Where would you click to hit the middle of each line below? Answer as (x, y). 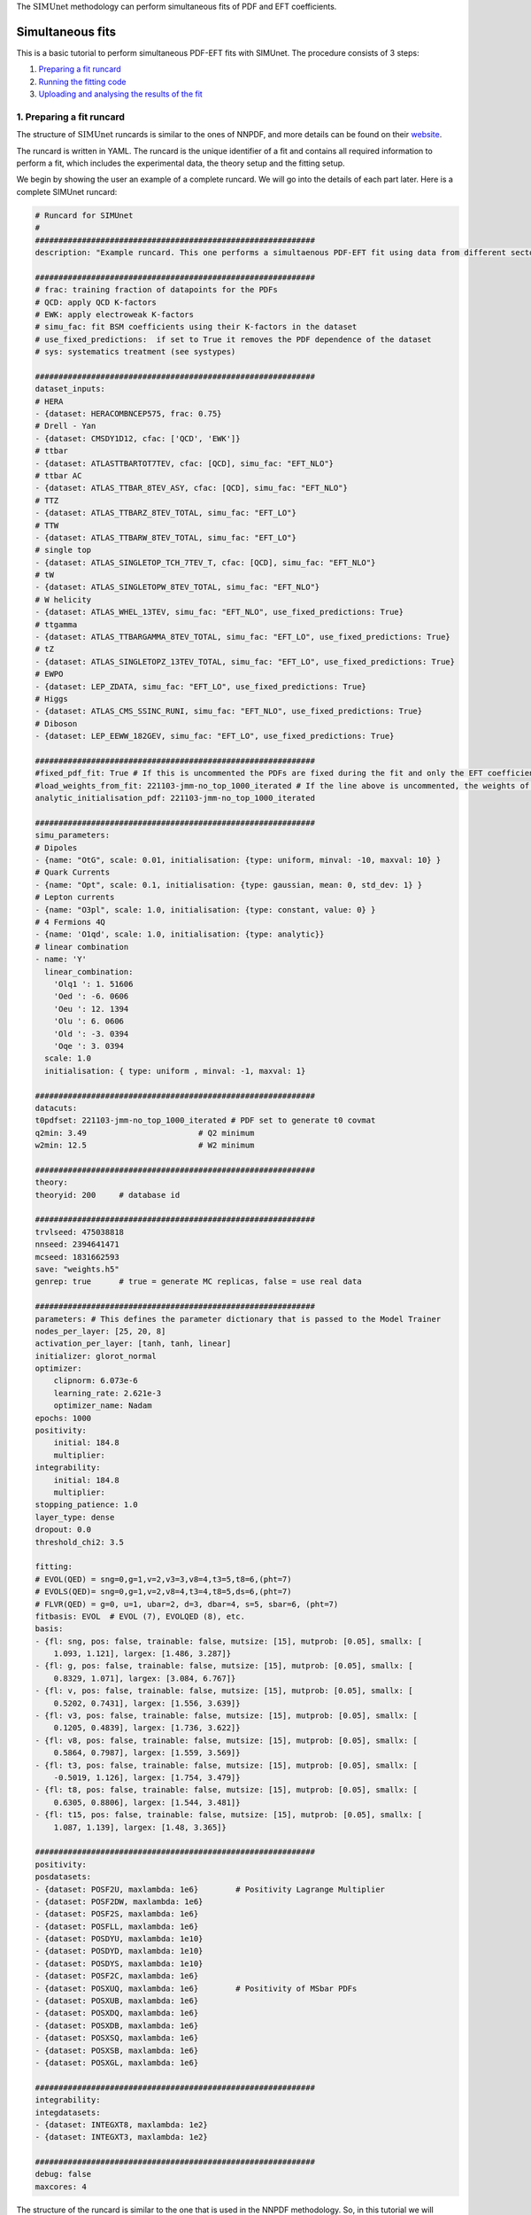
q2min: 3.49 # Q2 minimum (145, 1133)
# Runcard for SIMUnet (84, 215)
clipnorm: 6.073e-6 (96, 1381)
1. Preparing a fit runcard (71, 117)
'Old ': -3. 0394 (91, 1034)
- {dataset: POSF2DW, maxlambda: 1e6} (119, 1901)
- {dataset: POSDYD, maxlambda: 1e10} (119, 1951)
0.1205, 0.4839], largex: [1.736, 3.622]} (147, 1728)
